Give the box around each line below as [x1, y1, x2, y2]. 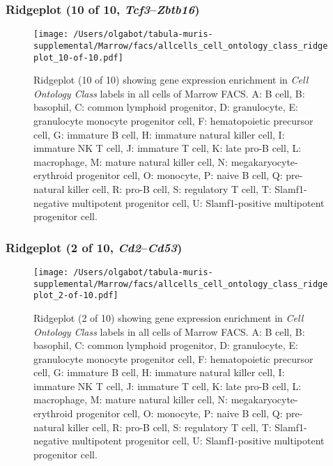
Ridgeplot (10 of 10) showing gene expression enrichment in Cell [33, 72, 309, 87]
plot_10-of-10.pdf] [33, 52, 123, 63]
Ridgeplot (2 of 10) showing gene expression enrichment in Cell [33, 310, 304, 325]
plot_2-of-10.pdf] [33, 290, 118, 301]
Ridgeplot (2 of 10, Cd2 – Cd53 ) [6, 238, 183, 256]
